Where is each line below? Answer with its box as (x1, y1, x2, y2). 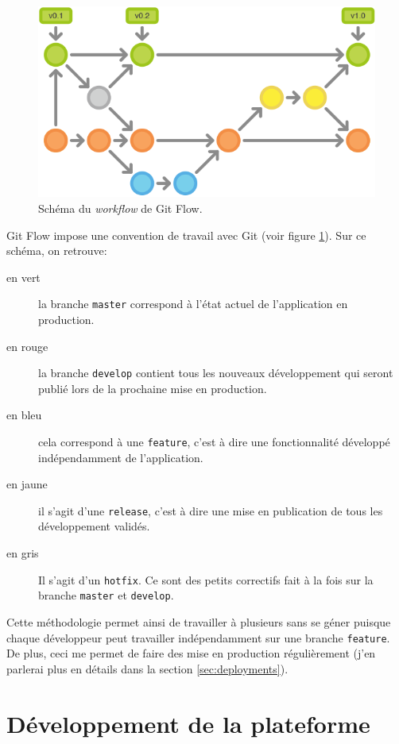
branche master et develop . (38, 587, 174, 603)
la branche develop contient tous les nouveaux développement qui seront (38, 364, 393, 381)
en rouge (6, 337, 48, 354)
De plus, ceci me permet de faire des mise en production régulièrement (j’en (6, 645, 376, 661)
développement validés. (38, 518, 150, 534)
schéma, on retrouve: (6, 242, 107, 259)
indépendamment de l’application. (38, 449, 203, 465)
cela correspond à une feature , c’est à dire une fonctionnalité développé (38, 433, 390, 449)
